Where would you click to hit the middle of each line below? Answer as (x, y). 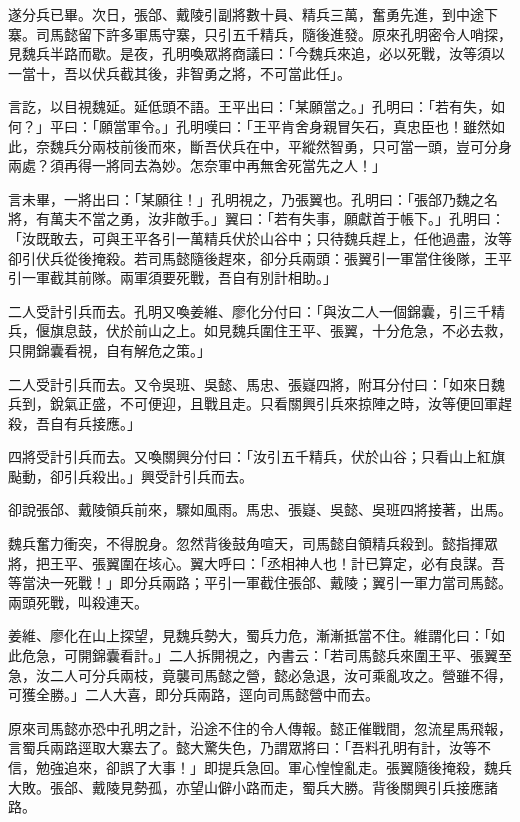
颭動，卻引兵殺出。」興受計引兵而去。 (130, 475)
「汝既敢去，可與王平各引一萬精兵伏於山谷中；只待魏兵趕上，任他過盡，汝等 (260, 237)
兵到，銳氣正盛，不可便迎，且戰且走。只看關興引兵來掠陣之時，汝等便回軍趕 (260, 403)
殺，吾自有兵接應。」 (74, 422)
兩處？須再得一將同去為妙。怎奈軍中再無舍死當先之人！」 (197, 165)
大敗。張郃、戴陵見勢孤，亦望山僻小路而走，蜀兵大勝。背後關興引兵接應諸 (253, 786)
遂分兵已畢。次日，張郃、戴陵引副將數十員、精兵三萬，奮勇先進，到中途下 (253, 14)
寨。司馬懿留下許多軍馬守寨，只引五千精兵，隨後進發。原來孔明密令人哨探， (260, 33)
